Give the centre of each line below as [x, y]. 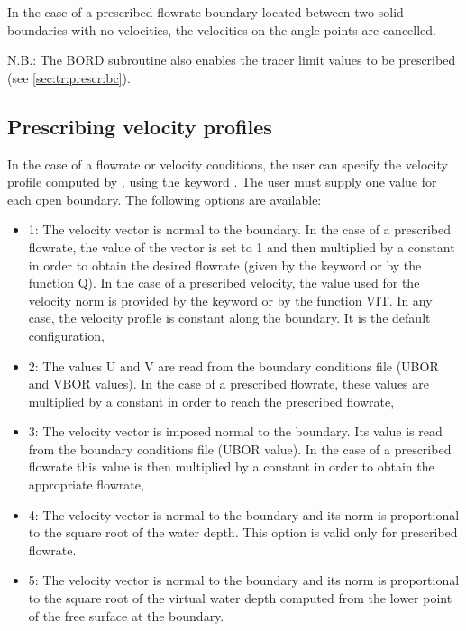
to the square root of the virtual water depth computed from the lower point [240, 598]
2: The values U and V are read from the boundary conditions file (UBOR [233, 366]
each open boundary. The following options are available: [164, 199]
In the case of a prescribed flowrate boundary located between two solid [206, 12]
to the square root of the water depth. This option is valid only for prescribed [243, 532]
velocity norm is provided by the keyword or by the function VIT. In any [230, 300]
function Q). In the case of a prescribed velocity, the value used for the [224, 283]
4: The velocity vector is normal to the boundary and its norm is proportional [244, 514]
